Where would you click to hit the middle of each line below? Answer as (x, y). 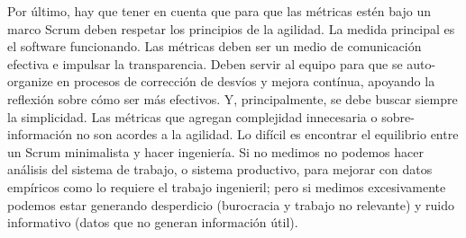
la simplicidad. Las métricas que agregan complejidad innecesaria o (192, 116)
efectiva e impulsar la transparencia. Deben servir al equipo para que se (205, 63)
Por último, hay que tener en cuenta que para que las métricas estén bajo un (219, 11)
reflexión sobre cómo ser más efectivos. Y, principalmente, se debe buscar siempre (233, 98)
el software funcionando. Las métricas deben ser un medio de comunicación (215, 46)
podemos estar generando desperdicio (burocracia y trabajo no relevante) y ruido (231, 204)
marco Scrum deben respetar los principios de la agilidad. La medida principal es (231, 28)
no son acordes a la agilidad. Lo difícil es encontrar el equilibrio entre (267, 134)
